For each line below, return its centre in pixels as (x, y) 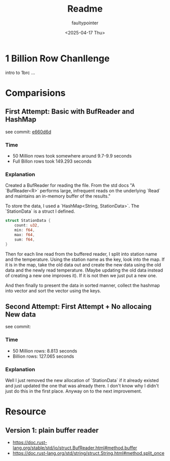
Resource (26, 412)
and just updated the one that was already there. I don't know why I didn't (82, 386)
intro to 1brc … (20, 72)
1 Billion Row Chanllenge (57, 58)
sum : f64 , (25, 239)
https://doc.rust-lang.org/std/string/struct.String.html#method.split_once (88, 453)
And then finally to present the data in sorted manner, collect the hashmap (83, 285)
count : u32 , (27, 225)
